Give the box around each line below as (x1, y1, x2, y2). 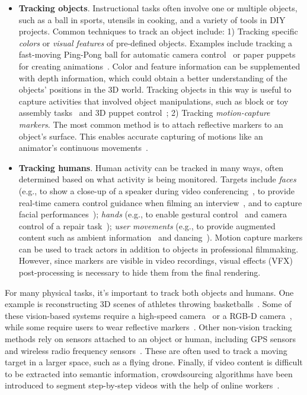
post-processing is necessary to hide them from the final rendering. (18, 266, 261, 279)
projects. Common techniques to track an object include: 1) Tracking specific (18, 25, 298, 37)
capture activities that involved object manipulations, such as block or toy (18, 94, 289, 107)
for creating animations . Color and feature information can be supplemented (18, 59, 300, 72)
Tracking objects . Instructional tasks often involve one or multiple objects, (18, 2, 298, 14)
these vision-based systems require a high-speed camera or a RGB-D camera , (5, 309, 292, 321)
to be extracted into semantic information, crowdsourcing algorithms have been (5, 367, 293, 380)
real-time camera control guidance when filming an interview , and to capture (18, 196, 302, 208)
